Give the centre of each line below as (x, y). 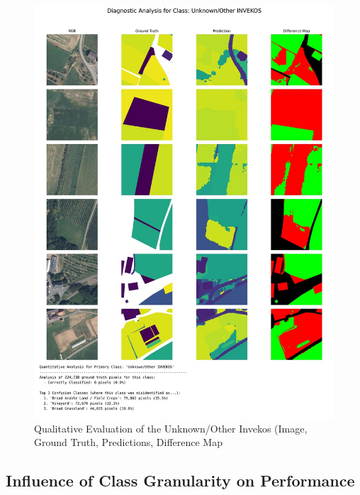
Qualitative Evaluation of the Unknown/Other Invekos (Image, (171, 428)
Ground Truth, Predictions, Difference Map (128, 442)
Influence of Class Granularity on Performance (180, 480)
